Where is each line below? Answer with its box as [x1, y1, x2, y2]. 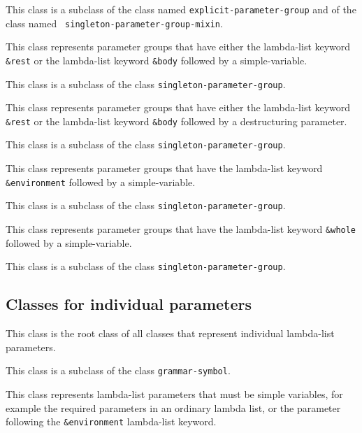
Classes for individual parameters [6, 293, 252, 315]
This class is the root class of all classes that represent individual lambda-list [6, 326, 335, 341]
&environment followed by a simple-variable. [6, 174, 196, 189]
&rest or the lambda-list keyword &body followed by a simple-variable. [6, 52, 307, 67]
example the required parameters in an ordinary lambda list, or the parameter [6, 400, 341, 415]
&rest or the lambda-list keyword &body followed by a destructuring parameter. [6, 113, 347, 128]
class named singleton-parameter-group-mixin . [6, 15, 223, 30]
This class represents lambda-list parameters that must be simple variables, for [6, 386, 343, 401]
